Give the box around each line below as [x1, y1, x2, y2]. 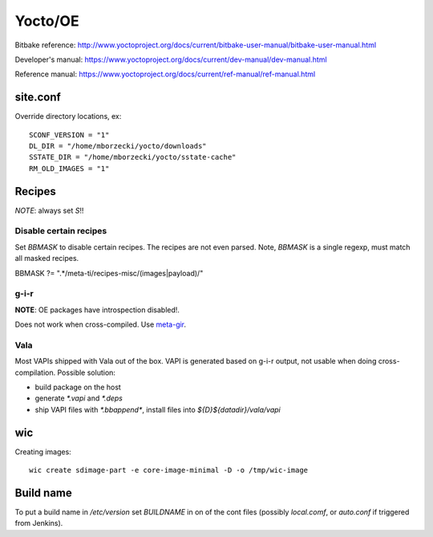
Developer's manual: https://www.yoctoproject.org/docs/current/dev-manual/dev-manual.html [14, 55, 328, 64]
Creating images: [14, 446, 71, 457]
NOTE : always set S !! [14, 205, 84, 215]
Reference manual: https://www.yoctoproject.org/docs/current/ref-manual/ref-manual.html [14, 69, 316, 79]
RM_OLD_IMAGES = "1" [29, 164, 110, 173]
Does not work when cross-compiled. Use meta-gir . [14, 319, 187, 329]
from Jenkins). [14, 519, 63, 528]
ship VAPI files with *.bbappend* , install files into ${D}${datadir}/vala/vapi [34, 405, 281, 414]
